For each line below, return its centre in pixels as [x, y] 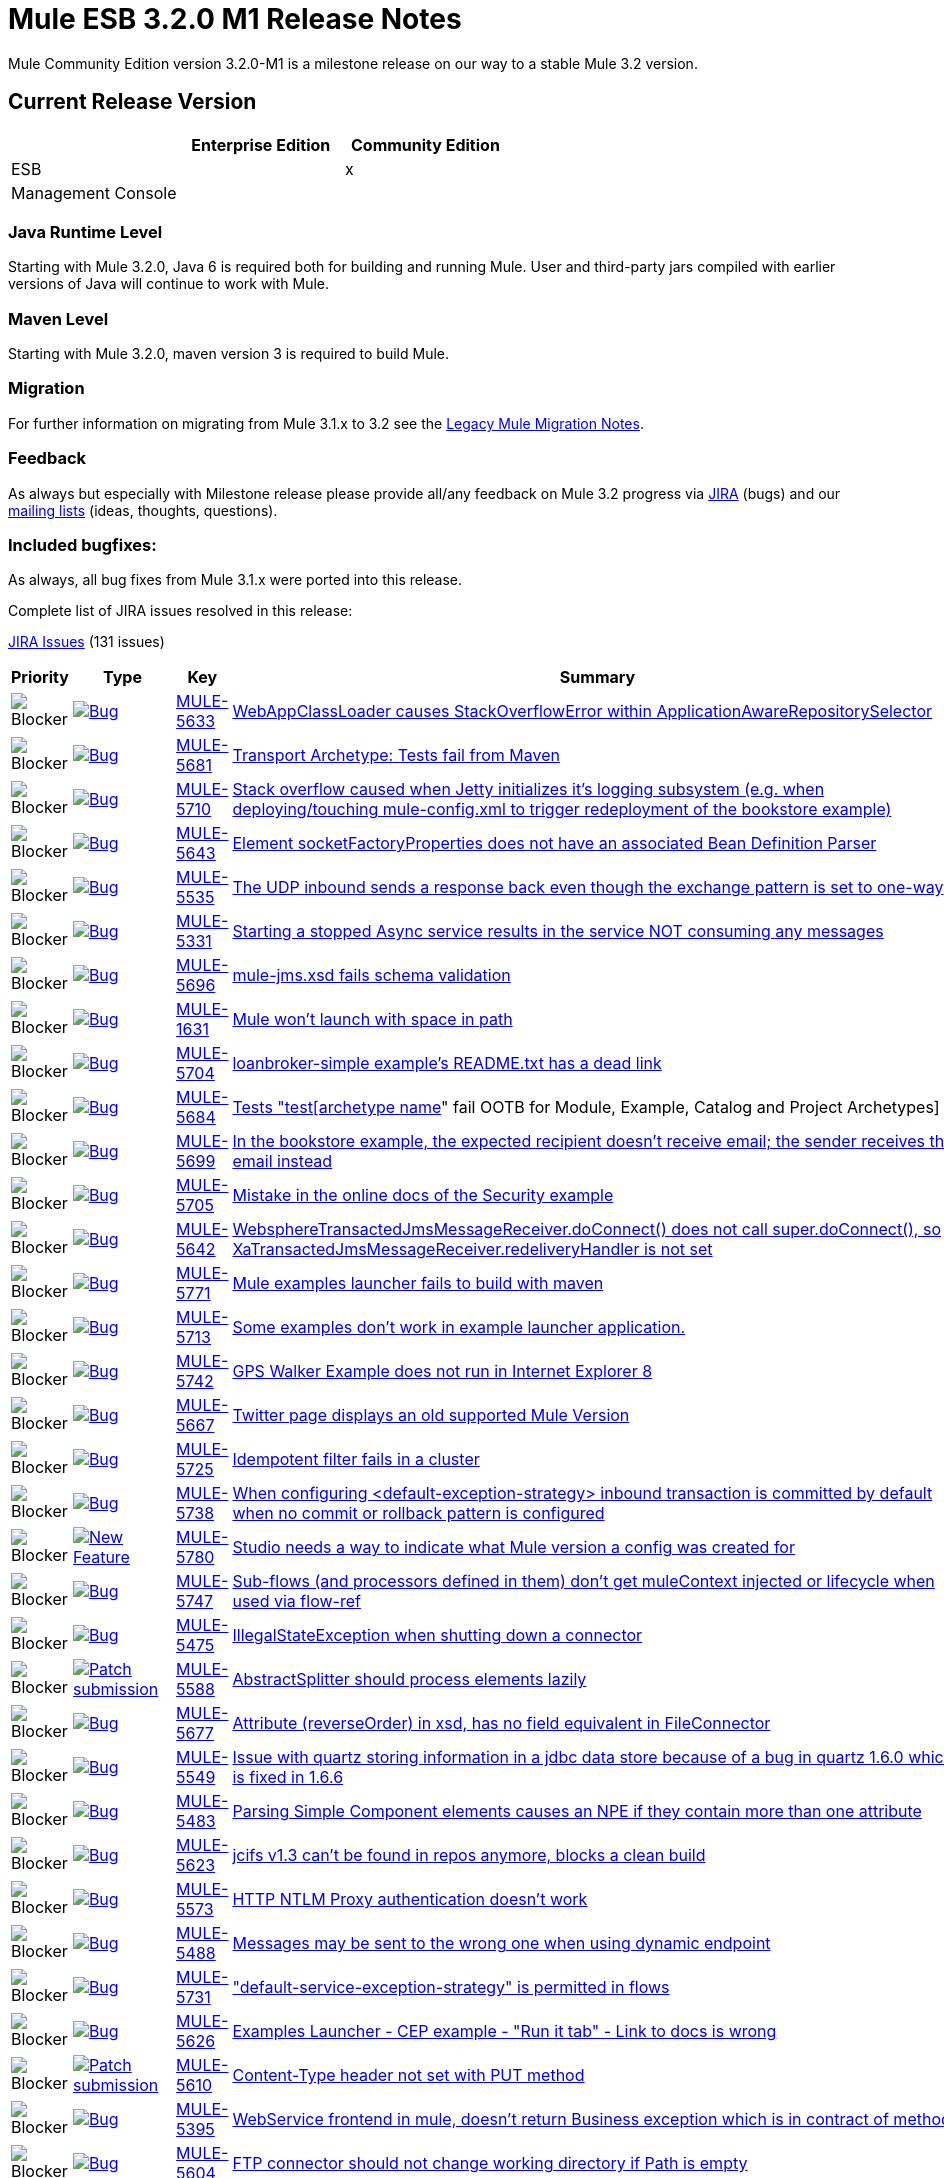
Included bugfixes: [82, 544]
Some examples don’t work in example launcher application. [459, 1327]
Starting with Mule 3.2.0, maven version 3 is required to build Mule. [229, 354]
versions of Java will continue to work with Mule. [169, 284]
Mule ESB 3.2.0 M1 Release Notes [235, 19]
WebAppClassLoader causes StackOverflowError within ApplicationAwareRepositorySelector [582, 711]
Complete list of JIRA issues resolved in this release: [180, 611]
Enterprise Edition [261, 144]
